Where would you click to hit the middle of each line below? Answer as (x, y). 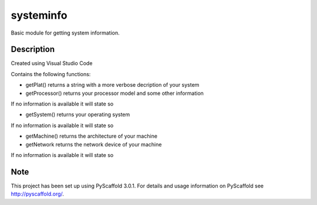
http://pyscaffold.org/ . (38, 194)
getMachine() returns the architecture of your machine (92, 136)
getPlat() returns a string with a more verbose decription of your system (112, 85)
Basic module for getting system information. (65, 33)
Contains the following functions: (51, 74)
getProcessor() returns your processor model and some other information (114, 93)
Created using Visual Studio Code (52, 63)
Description (33, 49)
